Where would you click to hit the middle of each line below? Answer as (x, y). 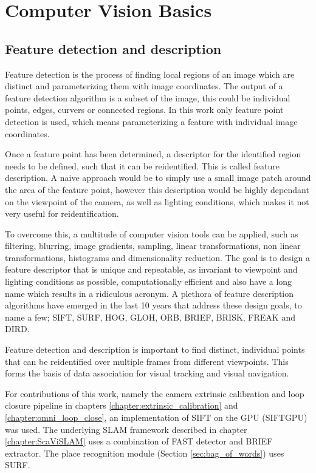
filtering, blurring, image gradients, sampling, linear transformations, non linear (153, 246)
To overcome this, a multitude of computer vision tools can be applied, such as (152, 233)
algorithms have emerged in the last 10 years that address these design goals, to (153, 305)
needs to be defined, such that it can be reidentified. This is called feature (142, 165)
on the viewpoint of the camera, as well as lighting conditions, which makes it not (157, 201)
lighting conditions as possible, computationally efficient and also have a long (149, 281)
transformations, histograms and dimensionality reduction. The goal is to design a (157, 257)
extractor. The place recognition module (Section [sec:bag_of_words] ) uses (145, 453)
